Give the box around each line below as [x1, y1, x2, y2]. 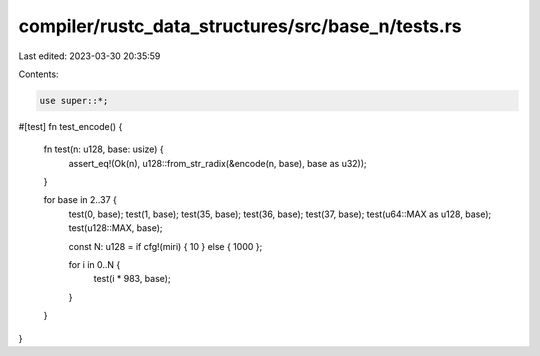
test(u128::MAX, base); [68, 222, 164, 234]
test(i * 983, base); [93, 273, 171, 285]
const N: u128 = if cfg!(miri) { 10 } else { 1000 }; [68, 240, 263, 252]
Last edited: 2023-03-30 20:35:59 [18, 50, 161, 62]
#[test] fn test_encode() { [18, 120, 123, 132]
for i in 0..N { [68, 259, 121, 271]
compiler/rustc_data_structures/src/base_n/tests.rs [18, 15, 462, 37]
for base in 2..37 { [43, 194, 117, 206]
